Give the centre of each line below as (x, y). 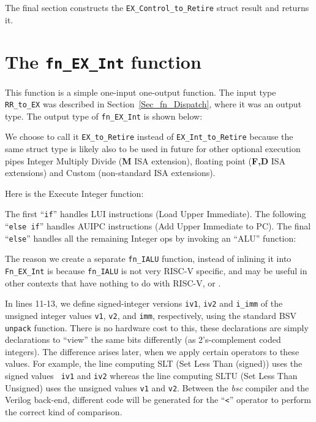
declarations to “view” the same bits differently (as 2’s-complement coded (143, 340)
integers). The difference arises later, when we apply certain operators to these (152, 351)
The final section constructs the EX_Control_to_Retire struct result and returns (157, 7)
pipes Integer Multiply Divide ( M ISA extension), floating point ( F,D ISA (145, 160)
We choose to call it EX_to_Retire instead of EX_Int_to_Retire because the (149, 136)
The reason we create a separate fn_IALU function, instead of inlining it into (148, 259)
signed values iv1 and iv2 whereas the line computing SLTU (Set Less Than (151, 376)
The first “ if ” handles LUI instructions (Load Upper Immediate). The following (156, 214)
